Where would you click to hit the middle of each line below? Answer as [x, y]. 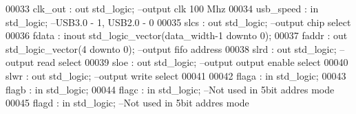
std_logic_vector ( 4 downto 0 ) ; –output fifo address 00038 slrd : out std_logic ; [171, 48]
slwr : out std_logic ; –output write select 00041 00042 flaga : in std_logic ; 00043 [176, 75]
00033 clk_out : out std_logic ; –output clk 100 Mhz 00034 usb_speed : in [162, 8]
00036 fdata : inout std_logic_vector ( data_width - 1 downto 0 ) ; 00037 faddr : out [177, 35]
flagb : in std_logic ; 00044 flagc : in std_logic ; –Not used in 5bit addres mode [170, 89]
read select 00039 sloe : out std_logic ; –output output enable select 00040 [192, 62]
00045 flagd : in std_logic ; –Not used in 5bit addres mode [127, 103]
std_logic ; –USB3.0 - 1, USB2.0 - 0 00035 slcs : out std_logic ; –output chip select [178, 22]
